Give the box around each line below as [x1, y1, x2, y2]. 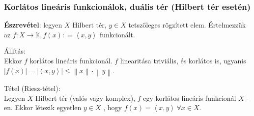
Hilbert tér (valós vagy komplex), [35, 92, 136, 103]
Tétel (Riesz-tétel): [4, 83, 60, 93]
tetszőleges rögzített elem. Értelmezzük [128, 20, 246, 30]
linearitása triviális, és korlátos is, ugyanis [120, 56, 246, 65]
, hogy [103, 102, 122, 113]
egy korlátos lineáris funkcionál [143, 92, 236, 103]
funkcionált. [99, 29, 135, 39]
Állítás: [4, 46, 26, 56]
